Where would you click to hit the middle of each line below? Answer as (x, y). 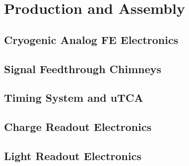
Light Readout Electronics (73, 155)
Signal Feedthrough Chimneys (83, 68)
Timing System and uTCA (74, 98)
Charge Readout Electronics (78, 127)
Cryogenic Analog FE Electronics (91, 39)
